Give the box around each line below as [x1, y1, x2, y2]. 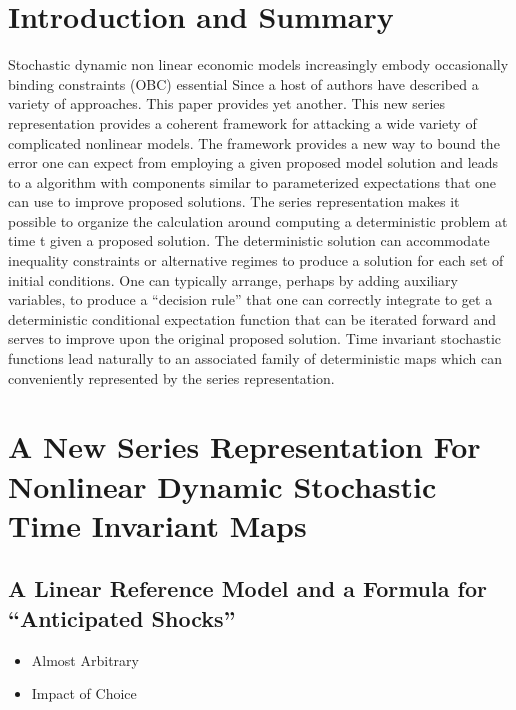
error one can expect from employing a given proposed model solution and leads [8, 152, 499, 173]
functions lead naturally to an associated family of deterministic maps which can [8, 348, 502, 369]
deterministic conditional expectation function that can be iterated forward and [8, 308, 496, 329]
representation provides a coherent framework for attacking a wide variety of [8, 112, 477, 133]
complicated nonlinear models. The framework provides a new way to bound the [8, 132, 500, 153]
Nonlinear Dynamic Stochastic [8, 465, 437, 506]
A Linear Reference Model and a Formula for [8, 573, 487, 604]
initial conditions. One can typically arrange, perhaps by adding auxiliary [8, 269, 458, 290]
